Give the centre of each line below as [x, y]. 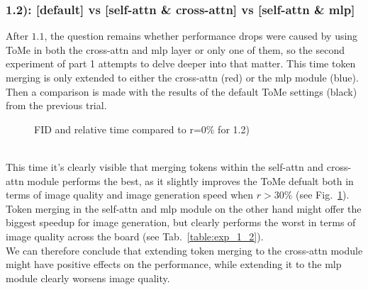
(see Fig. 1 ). [323, 195]
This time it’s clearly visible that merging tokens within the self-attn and [165, 166]
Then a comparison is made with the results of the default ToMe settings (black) [182, 91]
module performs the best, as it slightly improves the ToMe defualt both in [190, 180]
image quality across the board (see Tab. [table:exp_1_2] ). [135, 236]
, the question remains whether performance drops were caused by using [201, 36]
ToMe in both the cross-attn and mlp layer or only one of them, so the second [175, 49]
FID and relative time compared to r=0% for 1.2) [142, 129]
